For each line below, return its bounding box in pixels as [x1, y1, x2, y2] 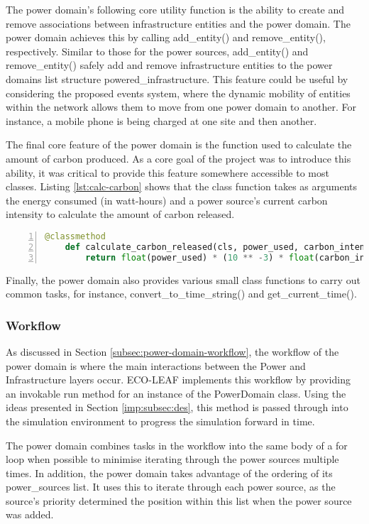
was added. [6, 507, 54, 522]
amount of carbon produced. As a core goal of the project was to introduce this [6, 151, 351, 165]
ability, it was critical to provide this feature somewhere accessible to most [6, 165, 329, 180]
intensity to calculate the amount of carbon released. [6, 207, 235, 222]
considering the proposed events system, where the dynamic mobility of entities [6, 85, 351, 100]
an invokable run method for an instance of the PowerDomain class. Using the [6, 386, 346, 400]
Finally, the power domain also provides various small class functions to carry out [6, 272, 360, 287]
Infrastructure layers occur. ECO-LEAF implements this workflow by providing [6, 372, 351, 387]
